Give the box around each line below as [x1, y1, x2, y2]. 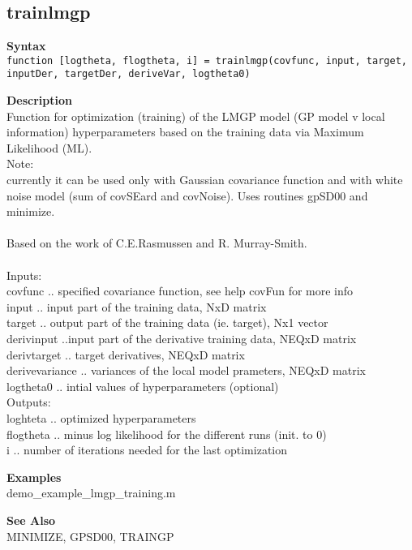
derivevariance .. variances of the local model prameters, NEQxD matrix [6, 362, 366, 379]
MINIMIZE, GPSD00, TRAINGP [6, 527, 174, 544]
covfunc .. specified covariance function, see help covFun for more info [6, 282, 354, 299]
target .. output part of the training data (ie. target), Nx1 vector [6, 314, 328, 331]
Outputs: [6, 393, 51, 410]
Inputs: [6, 266, 42, 283]
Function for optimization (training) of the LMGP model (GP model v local [6, 107, 385, 124]
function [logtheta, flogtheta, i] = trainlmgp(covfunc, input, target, [6, 54, 407, 67]
